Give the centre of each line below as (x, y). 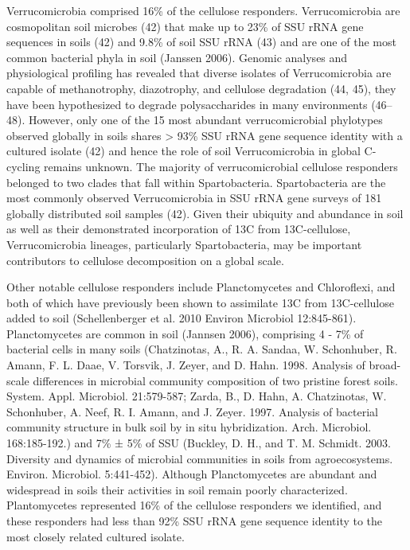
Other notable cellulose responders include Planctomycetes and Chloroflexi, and (201, 287)
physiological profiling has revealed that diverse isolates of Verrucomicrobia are (199, 73)
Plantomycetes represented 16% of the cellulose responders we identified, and (194, 505)
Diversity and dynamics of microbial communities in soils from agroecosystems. (200, 458)
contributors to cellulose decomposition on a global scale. (145, 260)
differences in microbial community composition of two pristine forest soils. (215, 380)
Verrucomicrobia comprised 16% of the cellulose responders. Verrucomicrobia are (203, 10)
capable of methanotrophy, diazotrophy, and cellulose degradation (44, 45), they (201, 88)
